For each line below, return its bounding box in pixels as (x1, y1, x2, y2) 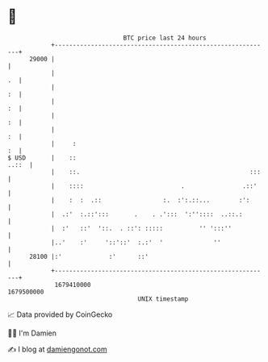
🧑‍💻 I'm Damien (7, 328, 57, 338)
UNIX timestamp (137, 294, 189, 303)
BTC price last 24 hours (123, 34, 207, 42)
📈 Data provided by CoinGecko (7, 310, 113, 319)
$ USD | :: (7, 153, 77, 162)
